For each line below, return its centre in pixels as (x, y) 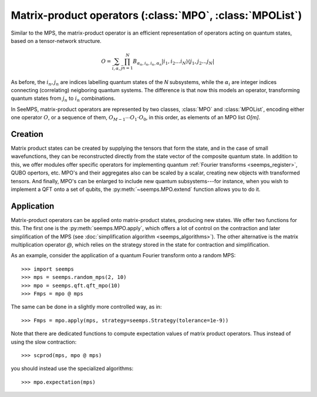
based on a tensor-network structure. (56, 41)
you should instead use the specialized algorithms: (72, 369)
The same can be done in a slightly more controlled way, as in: (86, 307)
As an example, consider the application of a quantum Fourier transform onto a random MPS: (123, 255)
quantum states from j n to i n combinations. (63, 99)
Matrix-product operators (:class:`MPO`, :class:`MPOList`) (156, 15)
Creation (27, 134)
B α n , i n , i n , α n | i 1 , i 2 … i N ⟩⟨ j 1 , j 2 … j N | (174, 62)
